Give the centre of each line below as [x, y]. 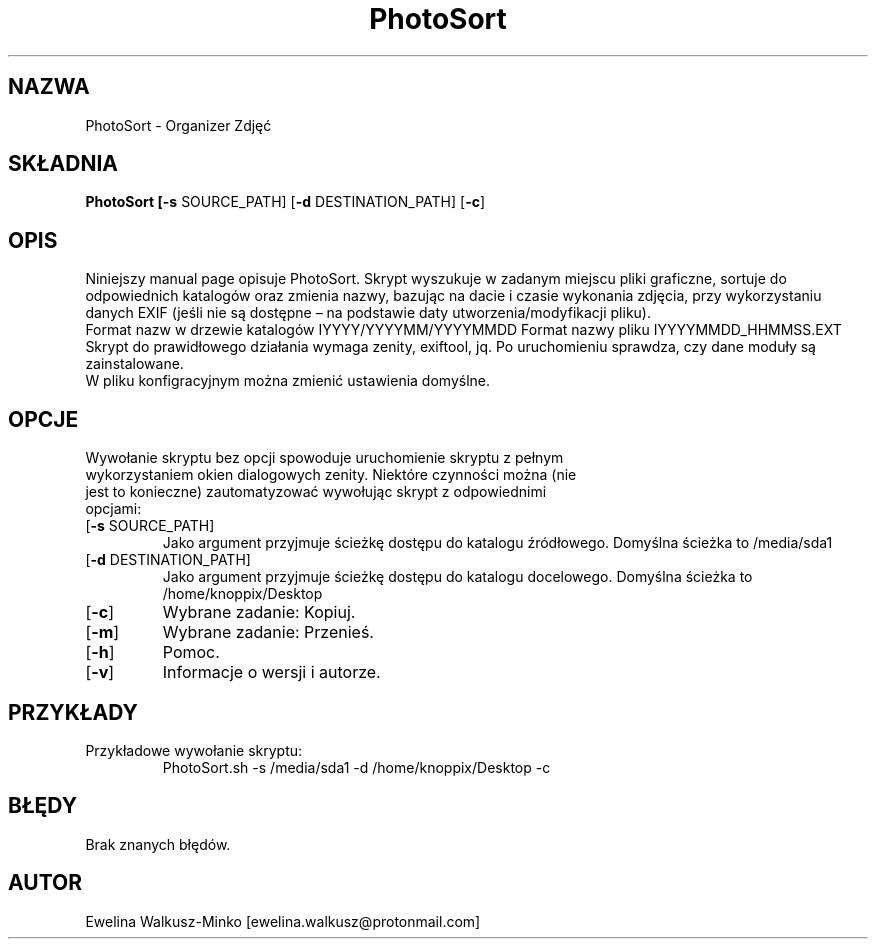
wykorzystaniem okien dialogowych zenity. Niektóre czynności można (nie [331, 475]
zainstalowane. [134, 364]
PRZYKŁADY [73, 712]
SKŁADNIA [63, 164]
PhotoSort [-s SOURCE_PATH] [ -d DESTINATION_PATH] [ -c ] [285, 202]
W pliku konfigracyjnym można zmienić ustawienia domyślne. [288, 381]
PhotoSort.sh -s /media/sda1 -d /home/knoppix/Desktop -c [356, 767]
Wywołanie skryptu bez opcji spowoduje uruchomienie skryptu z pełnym [324, 458]
